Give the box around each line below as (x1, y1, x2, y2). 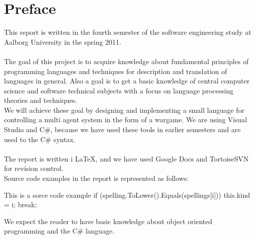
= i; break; (4, 199, 37, 210)
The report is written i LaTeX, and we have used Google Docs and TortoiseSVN (4, 153, 249, 163)
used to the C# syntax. (4, 134, 76, 144)
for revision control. (4, 163, 64, 173)
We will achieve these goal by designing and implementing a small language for (4, 104, 245, 115)
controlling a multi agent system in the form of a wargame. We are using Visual (4, 114, 247, 125)
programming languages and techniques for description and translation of (4, 66, 227, 76)
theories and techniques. (4, 95, 78, 105)
